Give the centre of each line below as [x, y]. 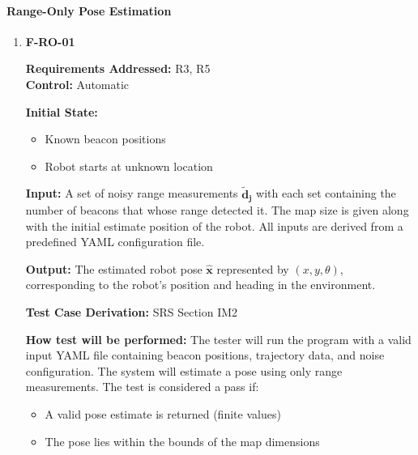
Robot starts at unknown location [129, 166]
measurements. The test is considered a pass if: [142, 387]
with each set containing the [326, 193]
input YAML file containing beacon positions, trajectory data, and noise [205, 355]
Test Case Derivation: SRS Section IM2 [132, 312]
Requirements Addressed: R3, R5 [118, 68]
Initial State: [62, 111]
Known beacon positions [105, 139]
